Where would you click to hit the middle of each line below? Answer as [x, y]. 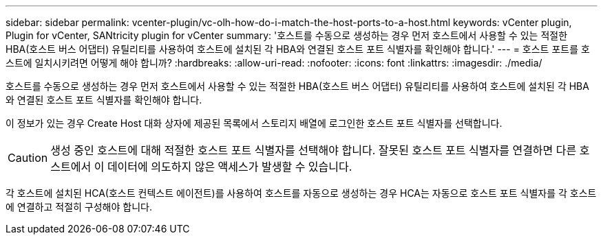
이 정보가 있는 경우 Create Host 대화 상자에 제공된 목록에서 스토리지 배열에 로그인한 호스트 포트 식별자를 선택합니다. [254, 123]
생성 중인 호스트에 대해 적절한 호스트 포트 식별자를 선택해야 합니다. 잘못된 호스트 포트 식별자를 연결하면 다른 [314, 150]
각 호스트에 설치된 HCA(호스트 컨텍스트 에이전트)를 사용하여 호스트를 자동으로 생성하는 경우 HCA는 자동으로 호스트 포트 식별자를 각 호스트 [301, 193]
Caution [28, 158]
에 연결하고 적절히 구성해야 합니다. [79, 207]
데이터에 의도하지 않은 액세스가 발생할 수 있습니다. [230, 167]
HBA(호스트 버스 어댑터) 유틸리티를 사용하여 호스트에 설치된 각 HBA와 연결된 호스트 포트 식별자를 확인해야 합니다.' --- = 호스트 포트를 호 [298, 49]
